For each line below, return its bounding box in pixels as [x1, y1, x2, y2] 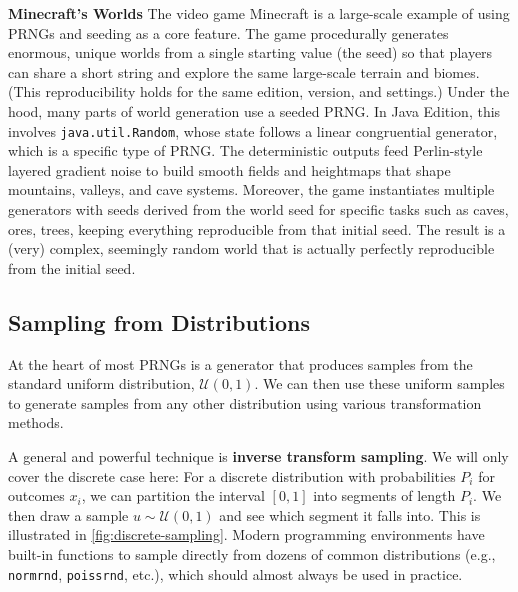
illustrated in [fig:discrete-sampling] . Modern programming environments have [8, 524, 485, 545]
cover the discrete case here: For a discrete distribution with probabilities [8, 465, 456, 486]
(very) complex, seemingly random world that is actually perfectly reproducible [8, 238, 495, 259]
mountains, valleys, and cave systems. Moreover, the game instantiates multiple [8, 179, 495, 200]
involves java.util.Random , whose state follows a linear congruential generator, [8, 120, 498, 141]
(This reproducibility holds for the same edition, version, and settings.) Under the [8, 81, 510, 102]
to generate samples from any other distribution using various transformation [8, 392, 482, 413]
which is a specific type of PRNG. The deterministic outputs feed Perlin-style [8, 140, 483, 161]
